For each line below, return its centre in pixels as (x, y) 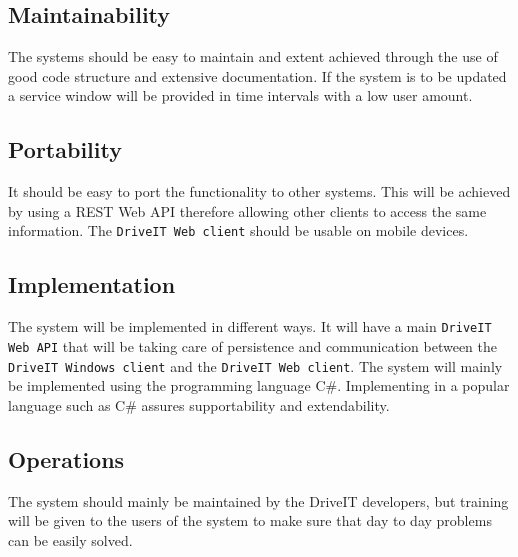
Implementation (92, 284)
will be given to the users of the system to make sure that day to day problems (250, 520)
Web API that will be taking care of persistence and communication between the (252, 345)
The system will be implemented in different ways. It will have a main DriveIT (250, 326)
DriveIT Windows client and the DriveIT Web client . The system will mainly (255, 365)
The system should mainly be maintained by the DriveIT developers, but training (258, 500)
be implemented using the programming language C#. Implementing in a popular (259, 385)
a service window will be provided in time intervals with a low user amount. (240, 95)
